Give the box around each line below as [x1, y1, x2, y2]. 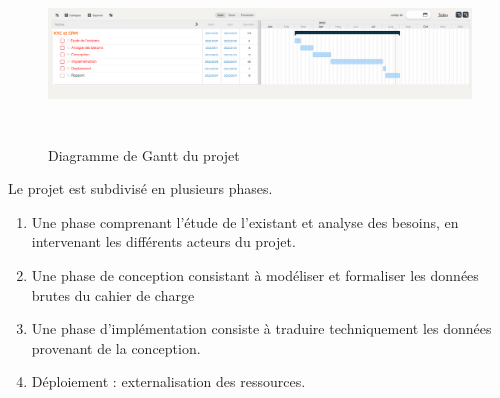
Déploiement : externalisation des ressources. [31, 371, 306, 392]
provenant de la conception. [31, 337, 201, 358]
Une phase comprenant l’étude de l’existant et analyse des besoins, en [31, 211, 459, 232]
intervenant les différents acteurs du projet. [31, 231, 296, 252]
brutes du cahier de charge [31, 284, 195, 305]
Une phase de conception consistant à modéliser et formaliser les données [31, 264, 479, 285]
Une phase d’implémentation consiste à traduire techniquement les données [31, 318, 492, 339]
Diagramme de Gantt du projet [48, 144, 240, 165]
